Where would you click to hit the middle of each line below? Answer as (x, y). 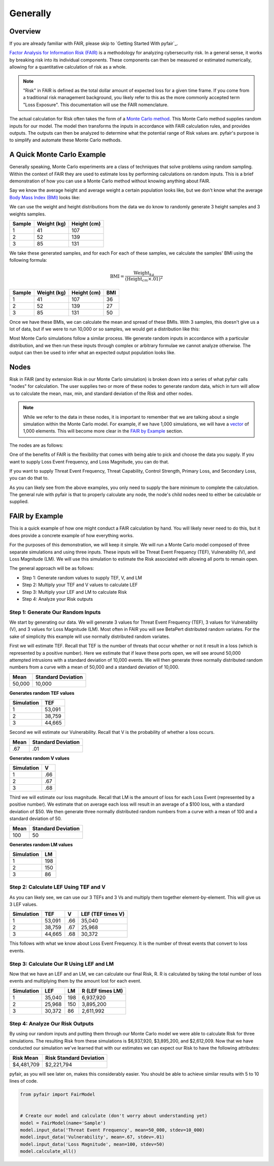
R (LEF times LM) (102, 991)
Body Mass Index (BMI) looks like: (45, 197)
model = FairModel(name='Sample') (63, 1123)
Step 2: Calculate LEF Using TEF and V (58, 887)
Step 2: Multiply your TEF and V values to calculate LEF (80, 585)
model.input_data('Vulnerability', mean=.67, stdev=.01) (92, 1137)
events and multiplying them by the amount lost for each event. (75, 981)
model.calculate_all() (48, 1152)
